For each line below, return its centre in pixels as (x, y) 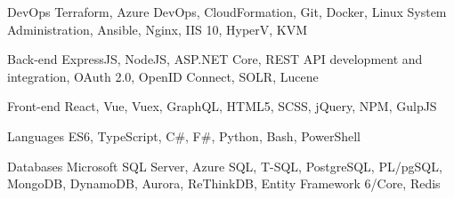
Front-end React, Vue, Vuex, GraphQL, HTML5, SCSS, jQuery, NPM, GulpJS (222, 106)
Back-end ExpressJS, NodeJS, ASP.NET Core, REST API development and (215, 59)
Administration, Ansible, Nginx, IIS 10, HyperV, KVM (158, 29)
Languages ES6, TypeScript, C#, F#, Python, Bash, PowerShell (184, 135)
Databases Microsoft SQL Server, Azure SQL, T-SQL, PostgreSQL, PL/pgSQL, (225, 166)
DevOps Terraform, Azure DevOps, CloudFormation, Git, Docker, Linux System (227, 12)
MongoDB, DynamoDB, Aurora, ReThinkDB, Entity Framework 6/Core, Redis (224, 183)
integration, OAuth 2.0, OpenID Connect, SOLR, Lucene (163, 76)
